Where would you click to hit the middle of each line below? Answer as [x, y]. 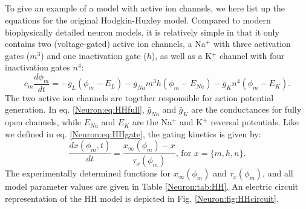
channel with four [252, 55]
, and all [278, 173]
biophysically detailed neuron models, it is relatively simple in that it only [142, 32]
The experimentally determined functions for [88, 173]
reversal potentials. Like [255, 122]
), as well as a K [182, 55]
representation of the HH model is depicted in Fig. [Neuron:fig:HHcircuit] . [142, 198]
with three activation [252, 44]
